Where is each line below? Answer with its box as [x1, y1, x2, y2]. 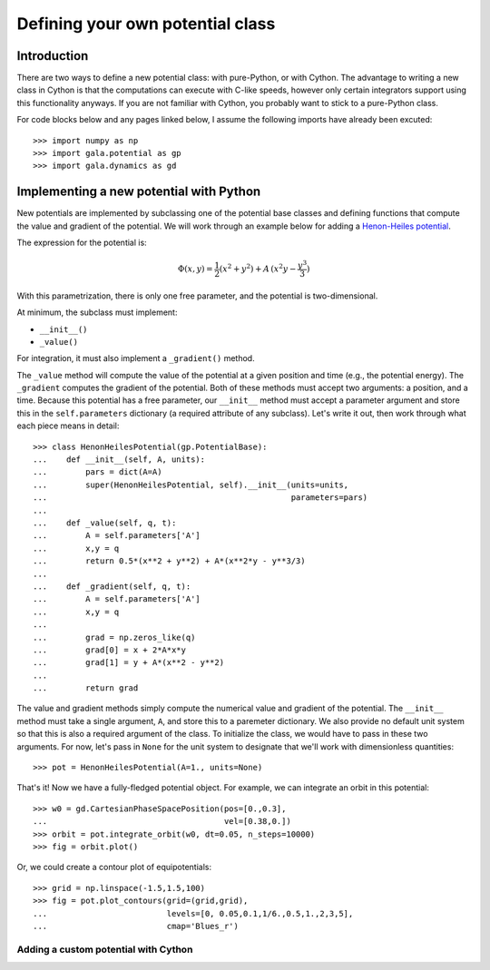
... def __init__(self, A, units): [33, 455, 206, 465]
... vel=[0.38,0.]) [33, 817, 292, 827]
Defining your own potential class [16, 14, 276, 34]
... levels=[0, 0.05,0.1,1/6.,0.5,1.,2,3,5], [33, 908, 354, 918]
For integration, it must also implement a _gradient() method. [16, 353, 255, 364]
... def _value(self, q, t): [33, 517, 177, 528]
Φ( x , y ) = [177, 264, 213, 274]
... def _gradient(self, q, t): [33, 581, 191, 592]
